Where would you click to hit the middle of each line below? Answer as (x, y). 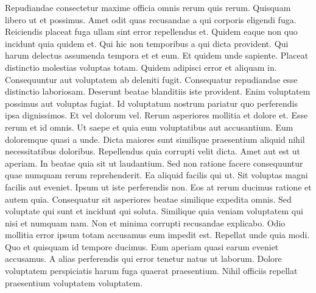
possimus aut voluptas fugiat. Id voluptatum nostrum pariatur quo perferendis (152, 103)
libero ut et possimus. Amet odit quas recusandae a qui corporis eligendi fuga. (151, 19)
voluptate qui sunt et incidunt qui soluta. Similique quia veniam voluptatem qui (154, 211)
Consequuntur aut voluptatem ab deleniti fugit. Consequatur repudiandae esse (151, 79)
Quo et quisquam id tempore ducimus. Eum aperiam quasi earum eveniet (142, 246)
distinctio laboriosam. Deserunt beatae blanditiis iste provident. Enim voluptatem (158, 91)
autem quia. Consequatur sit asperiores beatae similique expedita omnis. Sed (148, 199)
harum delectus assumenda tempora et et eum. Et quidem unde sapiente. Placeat (157, 55)
